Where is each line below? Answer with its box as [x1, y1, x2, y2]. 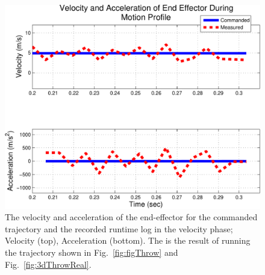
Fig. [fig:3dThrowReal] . [5, 258, 92, 270]
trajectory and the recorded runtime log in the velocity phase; [5, 222, 233, 235]
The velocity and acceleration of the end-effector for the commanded [5, 211, 258, 223]
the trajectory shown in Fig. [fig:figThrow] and [5, 246, 178, 259]
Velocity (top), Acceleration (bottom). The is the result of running [5, 234, 251, 247]
